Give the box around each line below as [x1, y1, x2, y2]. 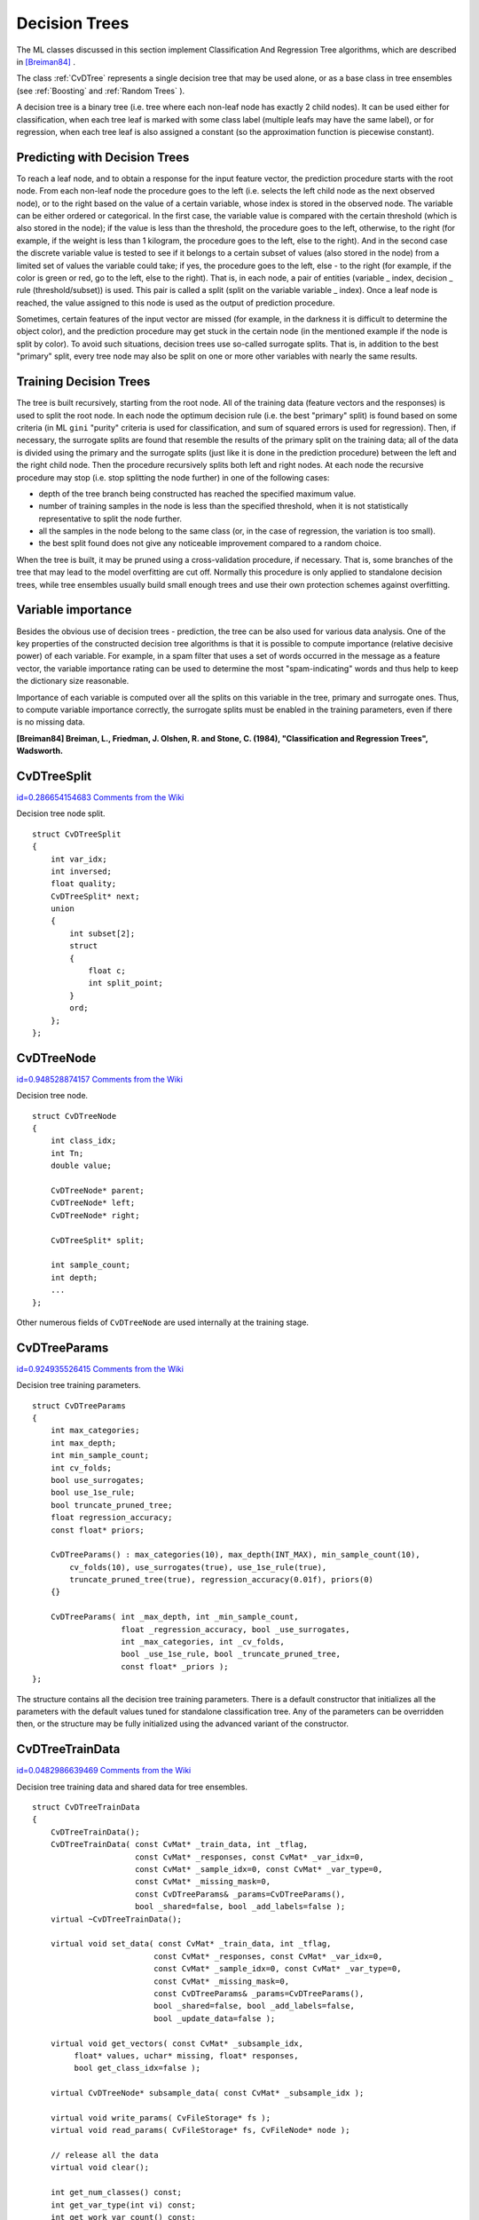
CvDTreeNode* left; [50, 1198, 136, 1208]
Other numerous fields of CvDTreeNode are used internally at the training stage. [16, 1317, 310, 1328]
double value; [50, 1161, 113, 1171]
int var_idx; [50, 853, 107, 864]
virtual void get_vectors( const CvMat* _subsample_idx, [50, 2038, 303, 2049]
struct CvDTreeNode [32, 1111, 117, 1121]
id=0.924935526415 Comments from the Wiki [16, 1363, 184, 1374]
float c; [88, 966, 126, 976]
